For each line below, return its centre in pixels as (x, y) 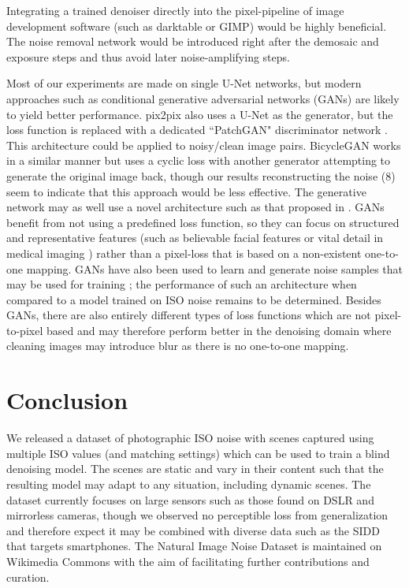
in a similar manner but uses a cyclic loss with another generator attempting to (199, 160)
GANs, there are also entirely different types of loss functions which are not (189, 315)
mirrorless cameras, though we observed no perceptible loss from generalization (197, 515)
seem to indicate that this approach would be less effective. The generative (186, 191)
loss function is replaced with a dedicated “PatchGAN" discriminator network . (197, 130)
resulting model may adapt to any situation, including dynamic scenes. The (189, 484)
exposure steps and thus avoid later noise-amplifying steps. (148, 56)
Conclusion (67, 400)
